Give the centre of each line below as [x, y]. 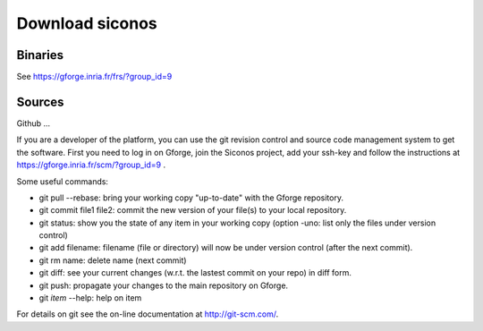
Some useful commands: [63, 181]
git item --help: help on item [90, 298]
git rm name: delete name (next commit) [113, 260]
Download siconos [87, 23]
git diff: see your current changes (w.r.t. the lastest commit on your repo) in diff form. [195, 273]
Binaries [40, 55]
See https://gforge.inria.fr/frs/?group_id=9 [94, 77]
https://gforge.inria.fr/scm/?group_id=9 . [91, 165]
